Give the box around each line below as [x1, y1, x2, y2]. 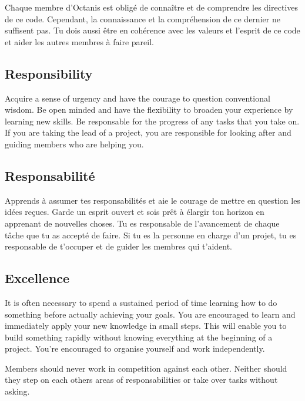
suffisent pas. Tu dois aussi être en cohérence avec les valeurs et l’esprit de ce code [5, 24, 300, 36]
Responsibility [5, 64, 93, 82]
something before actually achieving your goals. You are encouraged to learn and [5, 308, 296, 320]
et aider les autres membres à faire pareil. [5, 35, 154, 48]
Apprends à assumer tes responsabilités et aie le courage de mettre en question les [5, 194, 300, 206]
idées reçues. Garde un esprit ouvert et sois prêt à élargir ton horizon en [5, 205, 264, 218]
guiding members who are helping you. [5, 137, 144, 150]
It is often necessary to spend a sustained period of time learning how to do [5, 296, 277, 308]
